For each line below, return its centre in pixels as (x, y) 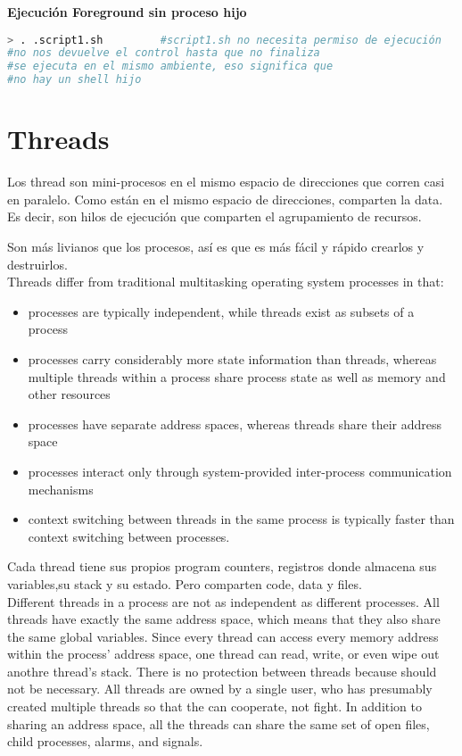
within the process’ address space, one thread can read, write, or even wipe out (223, 654)
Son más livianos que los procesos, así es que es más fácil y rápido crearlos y (216, 246)
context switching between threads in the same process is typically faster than (241, 519)
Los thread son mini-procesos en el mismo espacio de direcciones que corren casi (226, 182)
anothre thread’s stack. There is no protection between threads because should (222, 671)
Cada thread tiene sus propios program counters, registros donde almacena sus (222, 566)
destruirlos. (37, 264)
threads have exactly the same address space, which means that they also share (224, 619)
